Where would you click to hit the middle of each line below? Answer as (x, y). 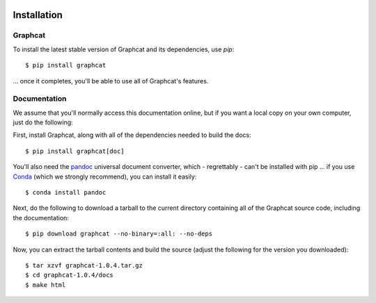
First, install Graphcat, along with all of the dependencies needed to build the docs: (132, 135)
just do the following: (43, 122)
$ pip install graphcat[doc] (75, 151)
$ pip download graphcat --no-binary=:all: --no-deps (119, 234)
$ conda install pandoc (66, 193)
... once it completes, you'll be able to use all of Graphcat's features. (111, 81)
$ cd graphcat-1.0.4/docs (70, 275)
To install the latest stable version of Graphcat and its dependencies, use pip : (124, 49)
